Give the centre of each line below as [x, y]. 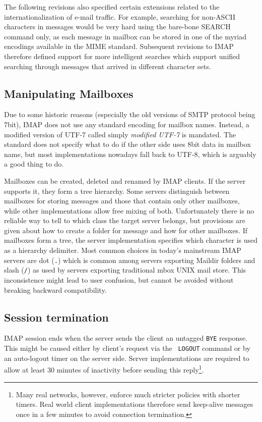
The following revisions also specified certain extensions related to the [112, 7]
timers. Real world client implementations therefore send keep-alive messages [135, 404]
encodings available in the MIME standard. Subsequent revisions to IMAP [119, 46]
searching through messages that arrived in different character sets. [108, 66]
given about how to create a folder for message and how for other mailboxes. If [126, 230]
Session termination [56, 317]
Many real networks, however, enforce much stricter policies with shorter [128, 394]
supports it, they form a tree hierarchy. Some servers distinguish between [117, 191]
